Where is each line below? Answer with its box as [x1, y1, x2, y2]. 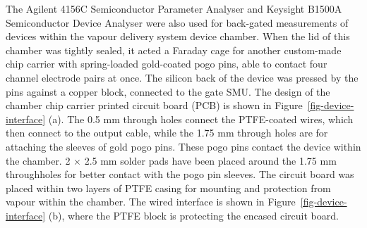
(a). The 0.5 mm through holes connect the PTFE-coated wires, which [48, 111, 354, 126]
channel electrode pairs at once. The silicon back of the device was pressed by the [6, 70, 359, 84]
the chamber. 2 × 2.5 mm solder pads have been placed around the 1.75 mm [6, 153, 337, 167]
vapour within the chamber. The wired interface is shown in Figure [6, 194, 296, 209]
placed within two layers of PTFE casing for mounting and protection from [6, 180, 331, 195]
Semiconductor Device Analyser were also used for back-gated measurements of [6, 15, 349, 30]
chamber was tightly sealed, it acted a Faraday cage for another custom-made [6, 42, 342, 57]
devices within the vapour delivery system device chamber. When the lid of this [6, 29, 350, 44]
